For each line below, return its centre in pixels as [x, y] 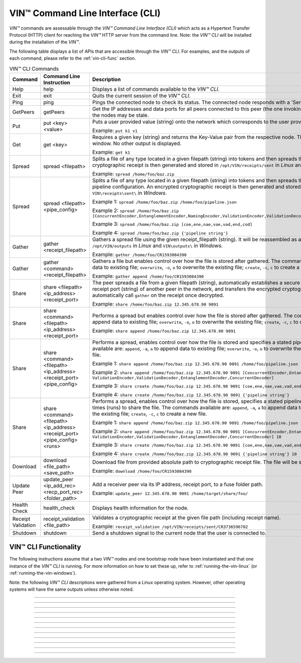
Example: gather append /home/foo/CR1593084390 [148, 276]
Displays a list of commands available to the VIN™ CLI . [156, 89]
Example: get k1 [111, 152]
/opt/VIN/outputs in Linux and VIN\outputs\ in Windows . [158, 245]
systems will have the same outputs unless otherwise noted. [71, 589]
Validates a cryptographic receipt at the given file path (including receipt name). [186, 517]
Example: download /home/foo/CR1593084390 [142, 471]
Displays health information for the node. [140, 508]
